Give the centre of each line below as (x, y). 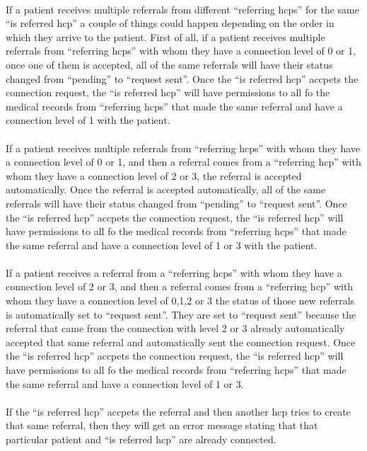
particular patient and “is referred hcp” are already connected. (141, 439)
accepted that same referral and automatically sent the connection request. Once (181, 342)
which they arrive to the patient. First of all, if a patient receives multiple (165, 36)
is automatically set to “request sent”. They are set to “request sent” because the (181, 314)
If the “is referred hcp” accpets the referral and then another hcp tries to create (178, 411)
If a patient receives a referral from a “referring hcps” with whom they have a (174, 272)
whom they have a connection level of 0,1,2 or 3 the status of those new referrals (180, 301)
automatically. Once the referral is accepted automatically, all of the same (166, 189)
